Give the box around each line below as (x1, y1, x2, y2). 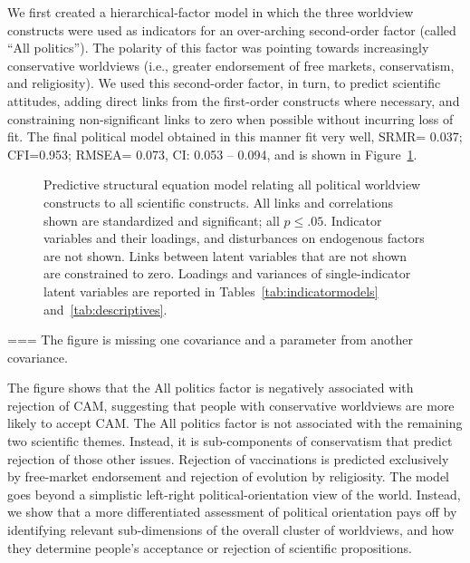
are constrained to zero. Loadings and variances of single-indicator (43, 264, 411, 283)
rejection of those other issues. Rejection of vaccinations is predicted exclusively (7, 449, 449, 468)
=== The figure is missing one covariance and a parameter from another (7, 330, 414, 349)
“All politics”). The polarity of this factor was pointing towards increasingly (7, 38, 429, 57)
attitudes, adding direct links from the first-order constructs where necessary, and (7, 91, 460, 110)
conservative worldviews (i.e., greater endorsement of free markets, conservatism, (7, 55, 455, 74)
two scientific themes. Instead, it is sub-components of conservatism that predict (7, 432, 453, 451)
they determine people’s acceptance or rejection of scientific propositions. (7, 538, 412, 557)
